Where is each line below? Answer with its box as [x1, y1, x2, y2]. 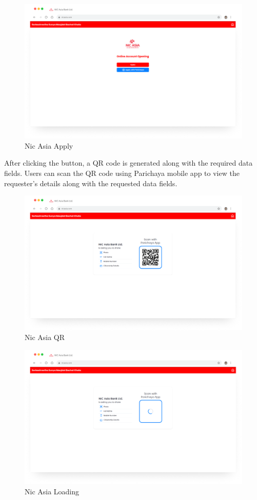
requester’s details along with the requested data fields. [4, 177, 177, 188]
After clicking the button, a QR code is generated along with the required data [4, 157, 253, 168]
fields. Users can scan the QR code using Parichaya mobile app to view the [4, 168, 240, 178]
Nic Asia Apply [25, 140, 73, 151]
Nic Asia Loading [25, 486, 80, 496]
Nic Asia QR [25, 332, 65, 343]
